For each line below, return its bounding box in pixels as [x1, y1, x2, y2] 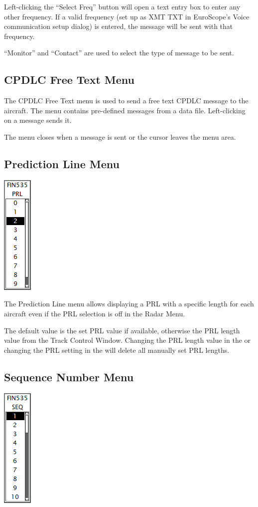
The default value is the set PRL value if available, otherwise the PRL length [4, 325, 240, 335]
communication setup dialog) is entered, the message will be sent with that [4, 21, 233, 31]
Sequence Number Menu [4, 369, 134, 384]
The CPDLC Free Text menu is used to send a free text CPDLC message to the [4, 95, 249, 106]
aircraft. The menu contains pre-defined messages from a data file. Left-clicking [4, 105, 246, 115]
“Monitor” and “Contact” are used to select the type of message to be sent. [4, 47, 234, 58]
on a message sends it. [4, 115, 72, 125]
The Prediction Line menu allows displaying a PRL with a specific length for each [4, 298, 254, 309]
